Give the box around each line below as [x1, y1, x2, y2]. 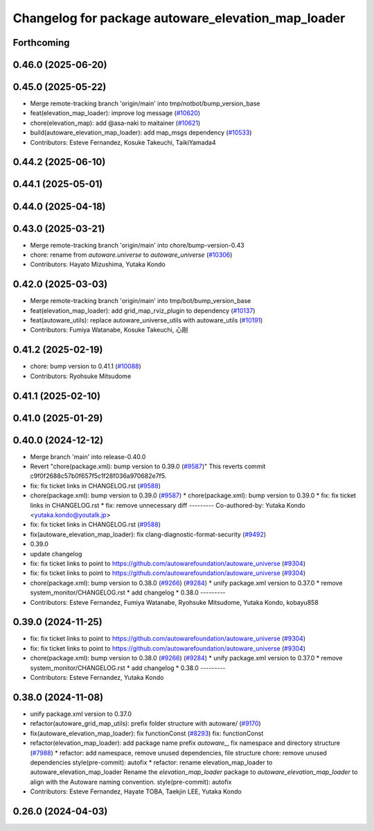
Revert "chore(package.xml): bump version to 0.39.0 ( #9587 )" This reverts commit [30, 462, 266, 471]
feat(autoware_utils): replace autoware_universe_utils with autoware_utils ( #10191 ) [30, 316, 263, 325]
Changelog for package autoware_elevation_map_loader [12, 10, 346, 26]
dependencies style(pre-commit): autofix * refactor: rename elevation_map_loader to [30, 758, 273, 766]
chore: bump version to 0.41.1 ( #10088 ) [30, 362, 141, 370]
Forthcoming [12, 37, 70, 49]
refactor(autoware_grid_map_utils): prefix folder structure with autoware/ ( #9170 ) [30, 719, 261, 728]
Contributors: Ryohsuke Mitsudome [30, 372, 132, 380]
